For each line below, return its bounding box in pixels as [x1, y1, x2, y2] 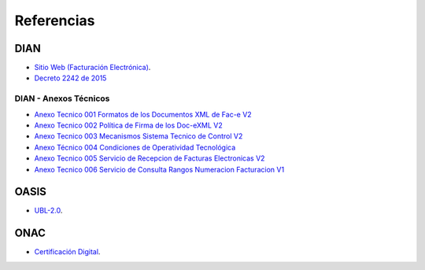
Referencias [14, 12, 95, 29]
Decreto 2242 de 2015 [34, 73, 107, 83]
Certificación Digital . [34, 247, 101, 257]
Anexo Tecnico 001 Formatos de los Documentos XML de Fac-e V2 [34, 109, 252, 119]
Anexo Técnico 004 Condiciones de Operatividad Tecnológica [34, 142, 236, 152]
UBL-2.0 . [34, 205, 63, 216]
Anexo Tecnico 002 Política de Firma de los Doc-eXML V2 [34, 120, 224, 130]
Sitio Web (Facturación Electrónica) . [34, 63, 151, 72]
